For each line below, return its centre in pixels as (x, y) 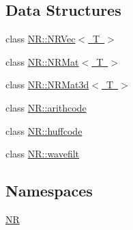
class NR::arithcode (46, 107)
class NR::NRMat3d (47, 85)
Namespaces (49, 191)
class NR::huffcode (44, 130)
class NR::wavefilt (43, 154)
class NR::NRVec (41, 39)
